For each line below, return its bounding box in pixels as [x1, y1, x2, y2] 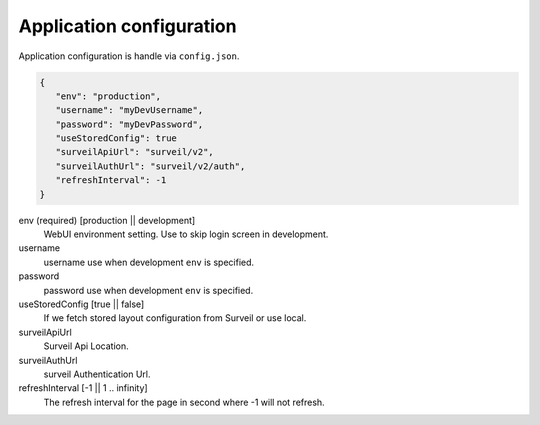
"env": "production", [55, 90, 162, 102]
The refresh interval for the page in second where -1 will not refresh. [43, 396, 325, 408]
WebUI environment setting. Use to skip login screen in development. [43, 228, 329, 240]
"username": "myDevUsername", [55, 105, 204, 116]
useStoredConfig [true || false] [18, 298, 145, 310]
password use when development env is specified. [43, 284, 254, 296]
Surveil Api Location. [43, 340, 129, 352]
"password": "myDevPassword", [55, 118, 204, 130]
